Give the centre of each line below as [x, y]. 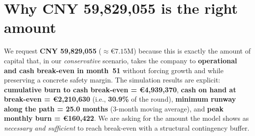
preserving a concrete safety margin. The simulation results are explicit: [112, 80]
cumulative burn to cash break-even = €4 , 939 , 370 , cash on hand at [120, 89]
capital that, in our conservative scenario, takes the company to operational [121, 60]
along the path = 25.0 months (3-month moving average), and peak [114, 108]
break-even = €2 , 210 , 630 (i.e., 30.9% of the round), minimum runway [120, 99]
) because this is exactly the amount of [192, 51]
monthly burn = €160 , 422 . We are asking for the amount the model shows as [127, 118]
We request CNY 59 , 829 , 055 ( [53, 51]
